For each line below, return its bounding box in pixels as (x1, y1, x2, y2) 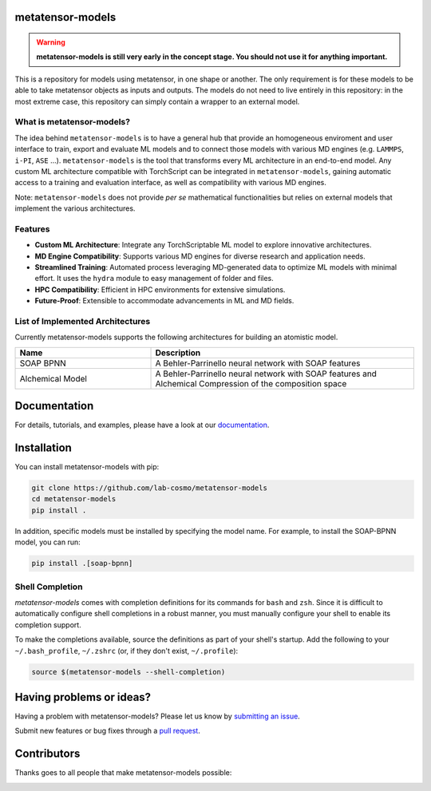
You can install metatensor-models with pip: (14, 462, 160, 472)
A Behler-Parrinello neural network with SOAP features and (155, 368, 377, 379)
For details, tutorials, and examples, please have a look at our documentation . (14, 420, 270, 430)
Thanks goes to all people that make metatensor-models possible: (14, 768, 232, 777)
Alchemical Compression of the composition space (155, 378, 347, 389)
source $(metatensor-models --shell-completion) (31, 667, 226, 676)
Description (155, 347, 201, 358)
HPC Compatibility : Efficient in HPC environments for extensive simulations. (34, 284, 286, 295)
